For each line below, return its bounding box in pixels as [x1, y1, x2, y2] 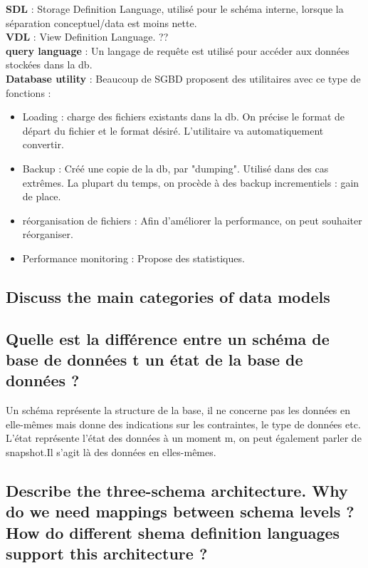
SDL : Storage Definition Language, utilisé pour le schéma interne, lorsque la [6, 1, 344, 16]
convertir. [22, 137, 64, 152]
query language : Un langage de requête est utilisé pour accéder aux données [6, 43, 349, 58]
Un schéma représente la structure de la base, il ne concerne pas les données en [6, 403, 351, 418]
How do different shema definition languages [6, 521, 340, 543]
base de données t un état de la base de [6, 348, 303, 371]
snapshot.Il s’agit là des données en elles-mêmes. [6, 445, 216, 460]
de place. [22, 189, 61, 204]
